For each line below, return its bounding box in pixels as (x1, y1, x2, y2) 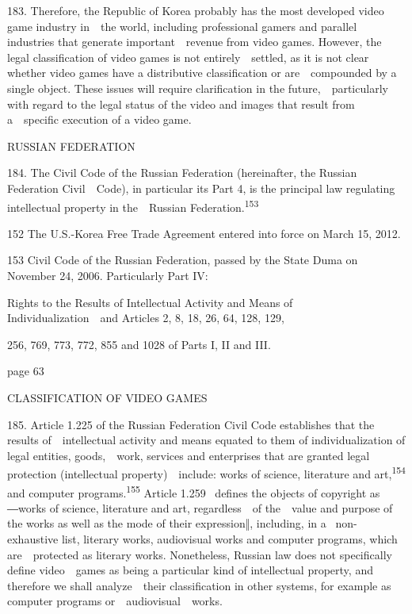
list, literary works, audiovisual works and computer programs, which (61, 531, 398, 547)
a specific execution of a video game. (7, 111, 192, 128)
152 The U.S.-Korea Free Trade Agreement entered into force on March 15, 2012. (7, 224, 401, 241)
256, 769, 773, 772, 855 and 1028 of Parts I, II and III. (7, 336, 271, 352)
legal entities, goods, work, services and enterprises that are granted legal (7, 447, 370, 463)
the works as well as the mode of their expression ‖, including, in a (7, 515, 326, 531)
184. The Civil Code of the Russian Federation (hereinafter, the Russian (7, 164, 357, 181)
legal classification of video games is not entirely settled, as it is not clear (7, 48, 369, 65)
